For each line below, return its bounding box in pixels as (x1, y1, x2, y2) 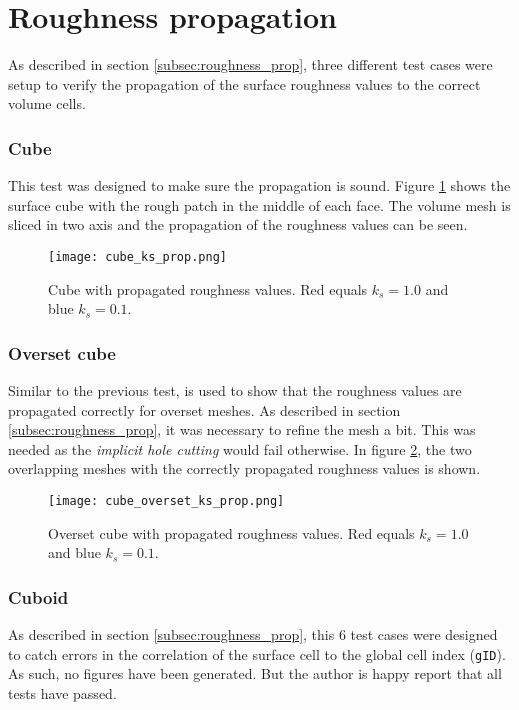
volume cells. (8, 93, 86, 114)
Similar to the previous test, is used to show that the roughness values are (8, 379, 462, 400)
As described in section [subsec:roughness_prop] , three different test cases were (8, 54, 493, 75)
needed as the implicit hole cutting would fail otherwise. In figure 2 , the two (8, 438, 472, 459)
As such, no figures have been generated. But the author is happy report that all (8, 663, 502, 684)
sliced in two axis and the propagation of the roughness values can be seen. (8, 214, 468, 235)
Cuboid (8, 584, 69, 609)
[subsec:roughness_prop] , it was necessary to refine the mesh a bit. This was (8, 419, 476, 440)
